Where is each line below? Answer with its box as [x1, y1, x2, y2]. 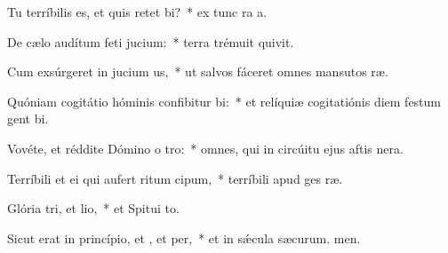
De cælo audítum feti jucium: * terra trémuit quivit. [7, 32, 294, 51]
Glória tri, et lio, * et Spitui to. [7, 199, 180, 217]
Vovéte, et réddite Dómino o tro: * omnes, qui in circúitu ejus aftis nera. [7, 138, 404, 157]
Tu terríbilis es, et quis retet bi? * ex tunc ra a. [7, 3, 268, 20]
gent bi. [7, 109, 49, 128]
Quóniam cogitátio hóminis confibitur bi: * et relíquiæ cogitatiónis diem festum [7, 91, 442, 110]
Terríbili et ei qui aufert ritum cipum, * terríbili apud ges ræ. [7, 169, 343, 187]
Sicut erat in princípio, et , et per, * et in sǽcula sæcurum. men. [7, 228, 361, 247]
